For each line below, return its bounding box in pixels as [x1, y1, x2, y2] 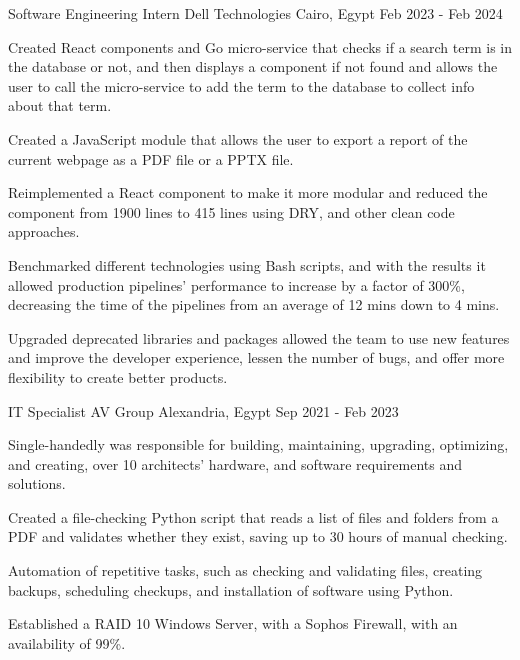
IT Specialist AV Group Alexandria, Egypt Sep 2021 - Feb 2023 [8, 400, 399, 421]
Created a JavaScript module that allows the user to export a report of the [8, 128, 468, 149]
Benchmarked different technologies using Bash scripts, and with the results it [8, 254, 486, 275]
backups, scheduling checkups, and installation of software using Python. [8, 579, 454, 600]
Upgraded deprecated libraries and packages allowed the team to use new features [8, 327, 510, 348]
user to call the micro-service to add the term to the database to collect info [8, 75, 475, 96]
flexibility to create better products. [8, 366, 228, 387]
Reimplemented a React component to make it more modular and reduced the [8, 182, 488, 203]
